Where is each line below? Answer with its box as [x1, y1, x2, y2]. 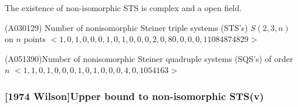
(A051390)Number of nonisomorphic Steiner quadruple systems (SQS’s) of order [5, 52, 293, 64]
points [23, 33, 46, 45]
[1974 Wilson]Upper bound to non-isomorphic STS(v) [5, 88, 264, 103]
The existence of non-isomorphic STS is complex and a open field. [5, 2, 242, 13]
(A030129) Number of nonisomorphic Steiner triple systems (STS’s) [5, 21, 248, 33]
